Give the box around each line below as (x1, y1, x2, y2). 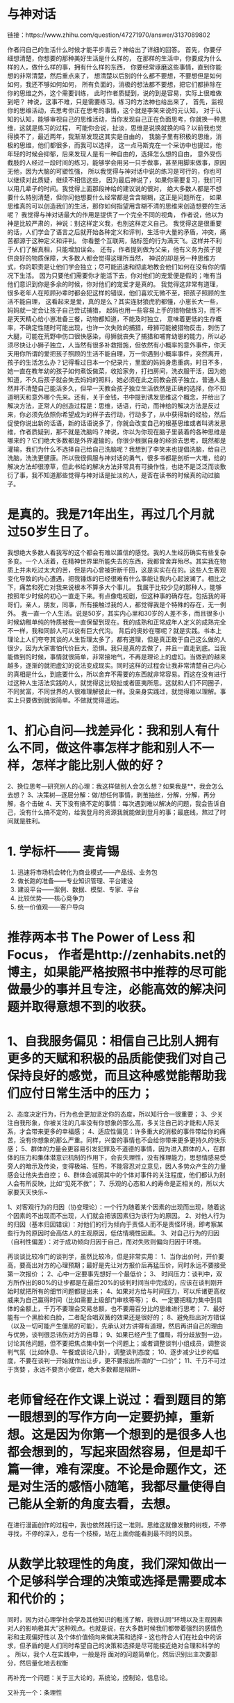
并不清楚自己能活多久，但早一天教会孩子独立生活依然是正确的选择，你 (12, 384, 214, 393)
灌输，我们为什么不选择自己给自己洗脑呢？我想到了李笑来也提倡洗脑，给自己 (7, 445, 226, 453)
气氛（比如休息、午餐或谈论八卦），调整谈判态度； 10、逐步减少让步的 (12, 1347, 213, 1356)
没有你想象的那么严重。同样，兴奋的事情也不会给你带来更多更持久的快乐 (19, 1135, 226, 1144)
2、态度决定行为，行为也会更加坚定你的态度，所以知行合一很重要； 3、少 (7, 1110, 217, 1118)
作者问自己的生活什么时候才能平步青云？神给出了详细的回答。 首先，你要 (7, 45, 216, 54)
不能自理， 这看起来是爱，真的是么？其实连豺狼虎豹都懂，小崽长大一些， (12, 297, 222, 306)
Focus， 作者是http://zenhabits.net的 (7, 946, 226, 962)
